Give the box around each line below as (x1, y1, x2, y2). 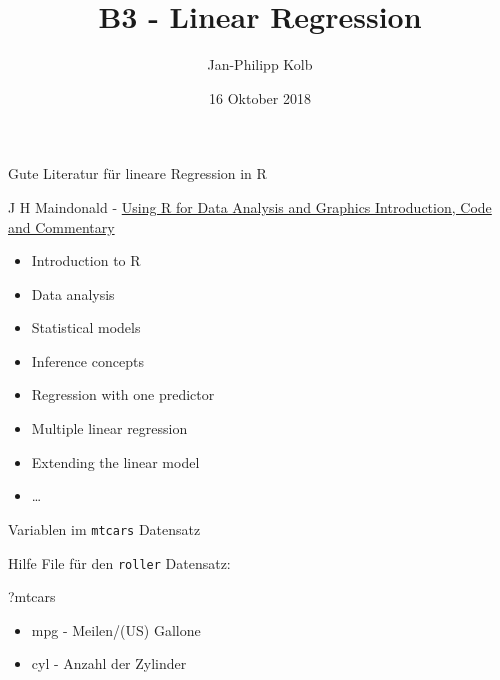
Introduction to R (31, 250, 141, 271)
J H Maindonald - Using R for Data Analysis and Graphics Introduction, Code (8, 196, 492, 217)
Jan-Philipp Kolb (207, 54, 313, 75)
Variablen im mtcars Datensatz (8, 518, 201, 539)
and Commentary (8, 216, 115, 237)
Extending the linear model (31, 451, 200, 472)
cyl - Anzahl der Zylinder (31, 653, 187, 674)
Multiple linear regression (31, 418, 188, 439)
